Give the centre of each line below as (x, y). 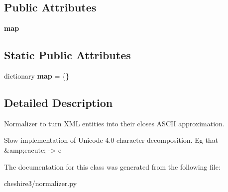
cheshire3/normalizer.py (41, 183)
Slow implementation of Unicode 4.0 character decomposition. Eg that (111, 140)
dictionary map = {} (37, 76)
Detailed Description (58, 102)
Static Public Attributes (67, 55)
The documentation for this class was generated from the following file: (112, 166)
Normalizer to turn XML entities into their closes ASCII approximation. (114, 123)
